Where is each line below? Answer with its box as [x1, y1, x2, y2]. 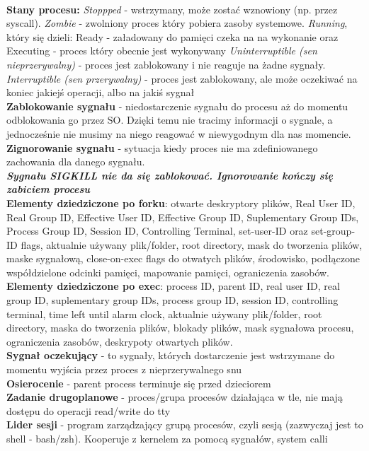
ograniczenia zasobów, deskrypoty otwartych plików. [6, 334, 233, 348]
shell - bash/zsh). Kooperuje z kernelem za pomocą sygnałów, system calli [6, 431, 328, 445]
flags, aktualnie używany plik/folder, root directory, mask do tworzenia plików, [21, 237, 363, 252]
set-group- [311, 223, 356, 238]
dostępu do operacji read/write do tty [6, 403, 171, 418]
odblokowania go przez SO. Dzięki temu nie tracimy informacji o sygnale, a [6, 112, 333, 127]
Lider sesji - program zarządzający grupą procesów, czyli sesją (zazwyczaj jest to [6, 417, 363, 432]
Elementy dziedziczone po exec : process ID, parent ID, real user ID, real [6, 279, 340, 293]
